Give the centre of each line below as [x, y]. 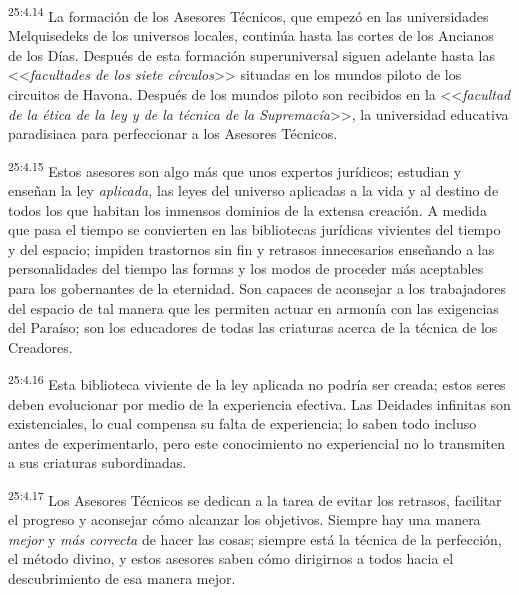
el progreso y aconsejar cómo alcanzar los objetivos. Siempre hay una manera [244, 519]
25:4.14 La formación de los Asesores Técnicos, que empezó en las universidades [248, 14]
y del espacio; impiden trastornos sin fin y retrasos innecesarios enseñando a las [251, 248]
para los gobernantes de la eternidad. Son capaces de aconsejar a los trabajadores [257, 288]
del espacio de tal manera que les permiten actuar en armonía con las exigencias [253, 307]
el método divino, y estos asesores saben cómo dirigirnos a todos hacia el [231, 558]
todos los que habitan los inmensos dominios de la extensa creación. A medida [247, 209]
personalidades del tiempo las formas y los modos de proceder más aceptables [246, 268]
